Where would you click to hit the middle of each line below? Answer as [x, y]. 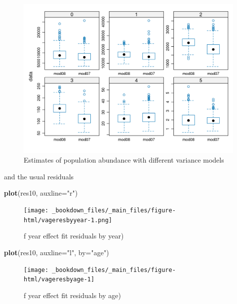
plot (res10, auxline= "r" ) [41, 193]
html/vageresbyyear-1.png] [68, 220]
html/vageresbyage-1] [59, 280]
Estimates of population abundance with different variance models [124, 160]
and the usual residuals [39, 176]
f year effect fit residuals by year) [74, 236]
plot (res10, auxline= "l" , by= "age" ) [57, 252]
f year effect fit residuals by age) [72, 295]
